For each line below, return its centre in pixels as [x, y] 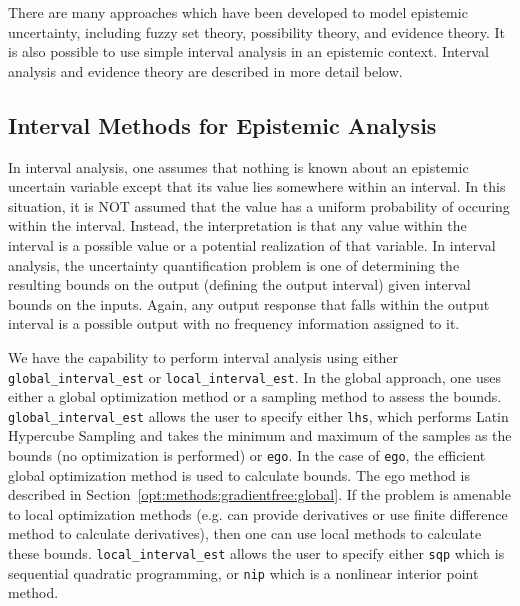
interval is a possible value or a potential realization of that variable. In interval [252, 244]
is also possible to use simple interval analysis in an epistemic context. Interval [248, 51]
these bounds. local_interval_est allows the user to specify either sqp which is [256, 553]
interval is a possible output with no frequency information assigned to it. [234, 323]
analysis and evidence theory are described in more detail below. [205, 70]
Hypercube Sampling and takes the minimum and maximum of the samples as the [260, 435]
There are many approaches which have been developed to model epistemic [238, 12]
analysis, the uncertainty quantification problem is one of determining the [234, 264]
